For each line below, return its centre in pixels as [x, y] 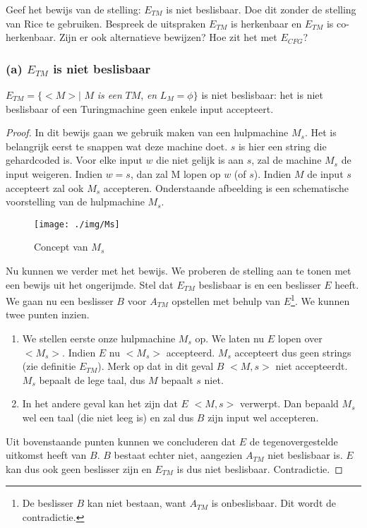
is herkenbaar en [266, 23]
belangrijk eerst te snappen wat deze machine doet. [117, 146]
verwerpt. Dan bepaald [289, 403]
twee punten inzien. [48, 314]
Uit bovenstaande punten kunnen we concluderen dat [121, 441]
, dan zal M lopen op [175, 173]
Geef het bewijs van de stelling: [73, 9]
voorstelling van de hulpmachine [75, 202]
